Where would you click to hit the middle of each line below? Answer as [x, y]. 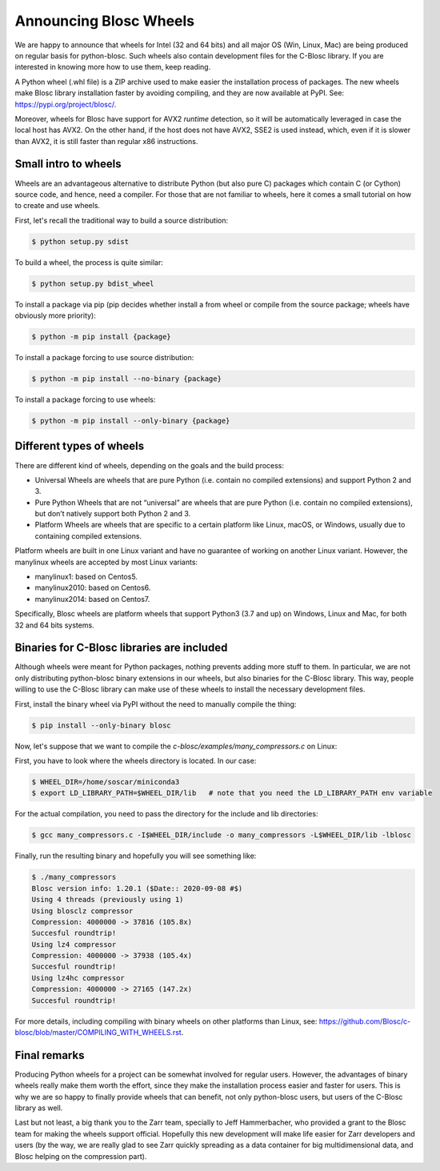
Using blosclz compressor [82, 911]
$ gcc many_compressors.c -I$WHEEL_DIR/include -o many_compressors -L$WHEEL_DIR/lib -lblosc [222, 835]
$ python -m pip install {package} [101, 337]
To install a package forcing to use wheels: [85, 399]
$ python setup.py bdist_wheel [93, 283]
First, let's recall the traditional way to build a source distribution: [121, 220]
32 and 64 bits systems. [55, 625]
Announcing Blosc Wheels [105, 21]
